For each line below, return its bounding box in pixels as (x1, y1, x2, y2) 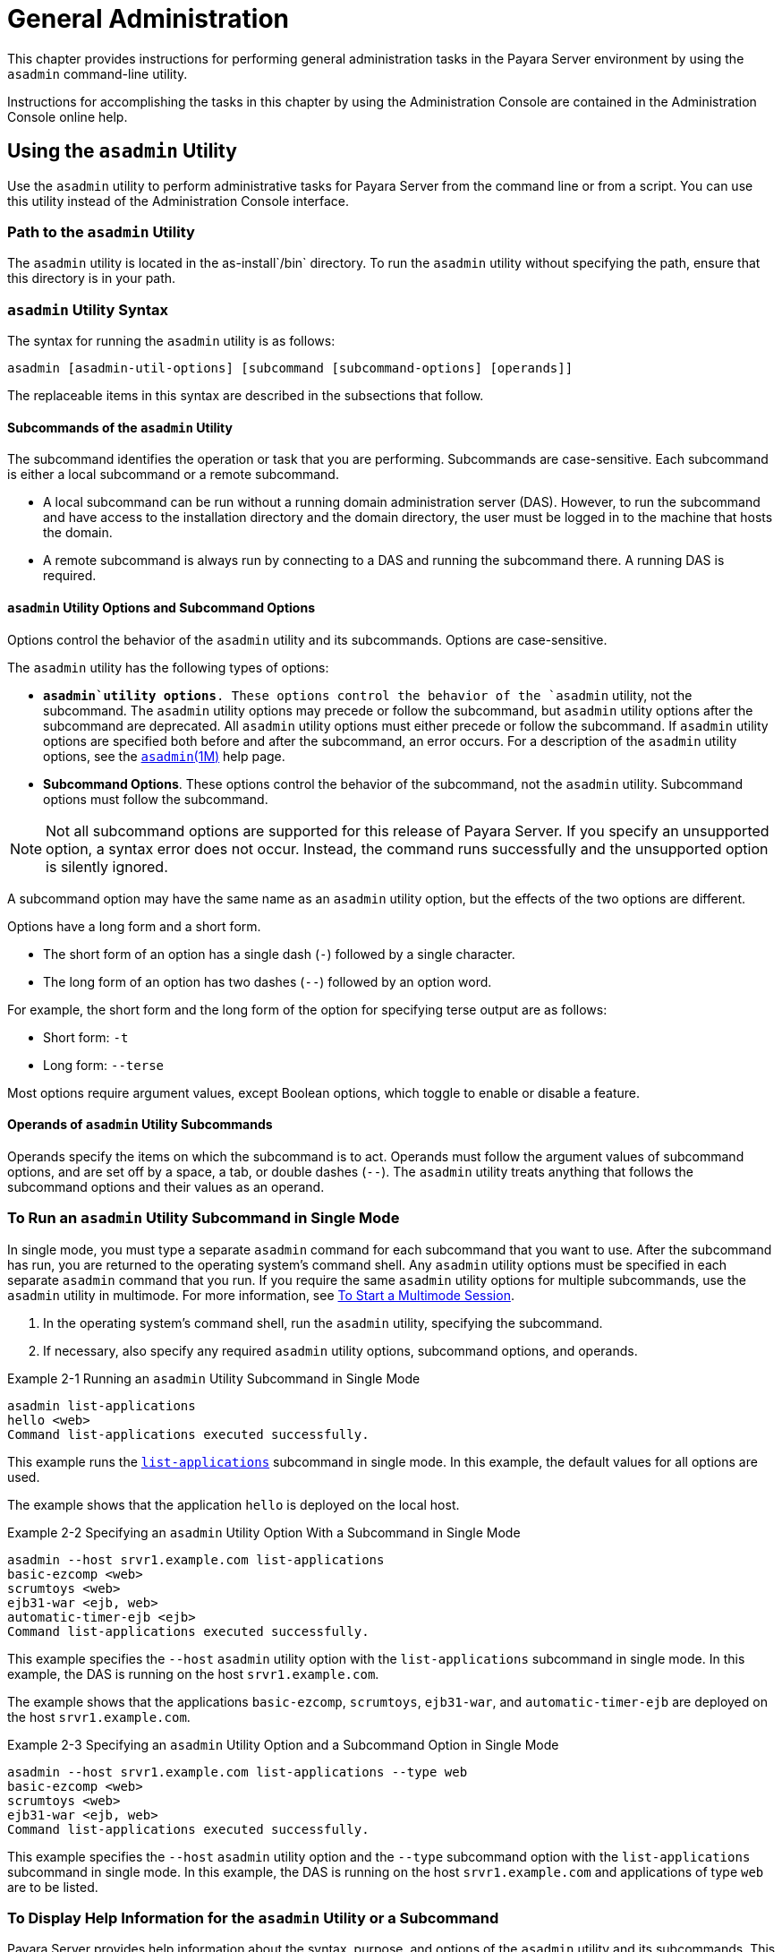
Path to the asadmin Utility (7, 222, 195, 241)
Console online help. (7, 108, 128, 124)
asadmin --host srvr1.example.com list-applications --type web (7, 1764, 468, 1779)
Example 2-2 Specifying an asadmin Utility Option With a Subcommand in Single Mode (7, 1524, 521, 1540)
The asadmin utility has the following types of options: (7, 659, 329, 675)
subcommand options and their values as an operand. (7, 1178, 325, 1194)
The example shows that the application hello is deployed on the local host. (7, 1496, 460, 1512)
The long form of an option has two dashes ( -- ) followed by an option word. (43, 973, 492, 989)
